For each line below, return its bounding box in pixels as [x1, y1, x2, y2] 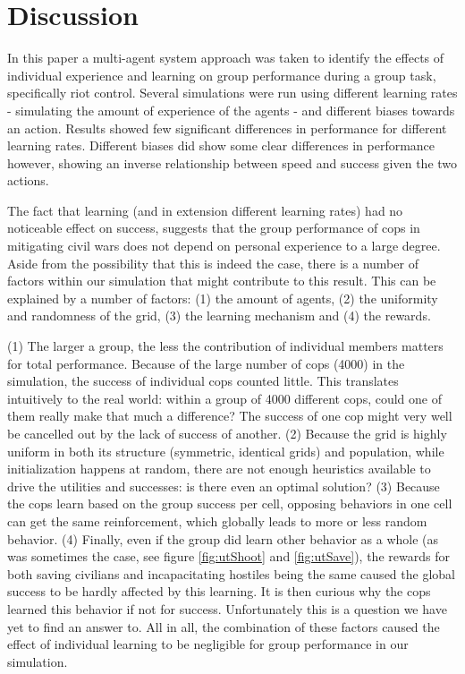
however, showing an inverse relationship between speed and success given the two [7, 153, 458, 172]
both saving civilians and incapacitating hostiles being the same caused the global [7, 564, 455, 583]
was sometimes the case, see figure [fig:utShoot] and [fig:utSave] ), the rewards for [7, 547, 450, 566]
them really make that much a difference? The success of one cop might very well [7, 406, 452, 425]
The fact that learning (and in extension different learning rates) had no [7, 200, 403, 219]
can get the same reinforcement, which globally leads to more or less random [7, 511, 427, 530]
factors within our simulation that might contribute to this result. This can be [7, 271, 436, 290]
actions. [7, 171, 49, 190]
